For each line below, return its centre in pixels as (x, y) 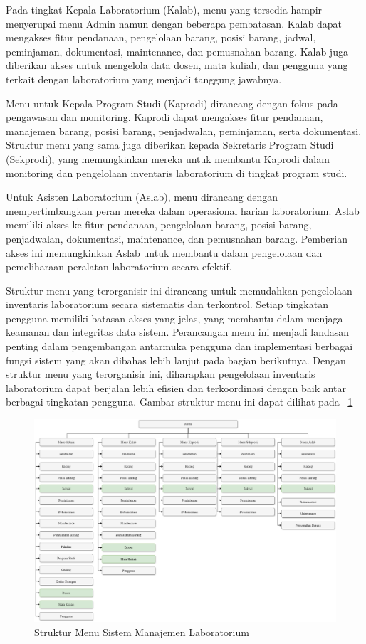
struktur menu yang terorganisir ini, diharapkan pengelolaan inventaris (161, 374)
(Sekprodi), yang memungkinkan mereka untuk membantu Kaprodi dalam (168, 158)
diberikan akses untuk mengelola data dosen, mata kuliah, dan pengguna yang (177, 65)
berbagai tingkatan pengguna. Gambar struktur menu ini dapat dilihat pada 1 (179, 402)
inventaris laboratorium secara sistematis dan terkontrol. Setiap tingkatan (167, 304)
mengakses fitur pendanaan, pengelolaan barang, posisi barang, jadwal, (161, 37)
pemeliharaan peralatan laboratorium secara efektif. (119, 266)
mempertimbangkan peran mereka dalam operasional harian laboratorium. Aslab (183, 210)
